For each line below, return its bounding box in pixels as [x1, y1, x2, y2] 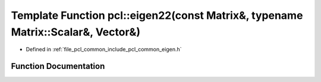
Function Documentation [11, 61, 105, 71]
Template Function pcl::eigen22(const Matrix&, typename [11, 9, 303, 22]
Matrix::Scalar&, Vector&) [11, 25, 141, 38]
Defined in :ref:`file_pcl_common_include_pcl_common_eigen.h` [26, 46, 182, 53]
